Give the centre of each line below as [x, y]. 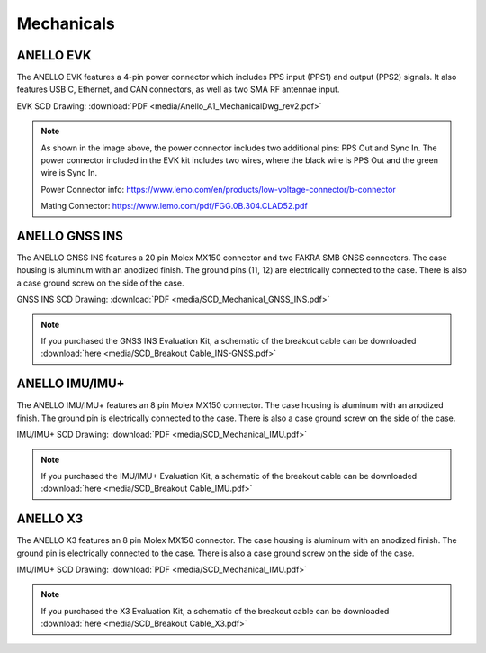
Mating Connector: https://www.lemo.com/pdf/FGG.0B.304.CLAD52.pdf [174, 206]
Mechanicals [66, 23]
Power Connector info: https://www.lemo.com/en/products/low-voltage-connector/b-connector [218, 189]
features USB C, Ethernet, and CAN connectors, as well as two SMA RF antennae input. [178, 89]
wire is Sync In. [69, 173]
